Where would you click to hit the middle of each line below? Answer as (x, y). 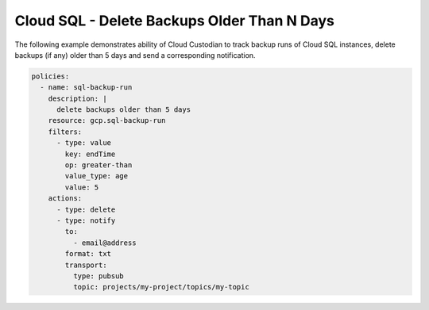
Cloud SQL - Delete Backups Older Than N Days (175, 21)
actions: (65, 199)
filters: (65, 132)
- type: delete (86, 209)
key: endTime (90, 154)
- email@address (104, 243)
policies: (50, 76)
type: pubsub (99, 276)
